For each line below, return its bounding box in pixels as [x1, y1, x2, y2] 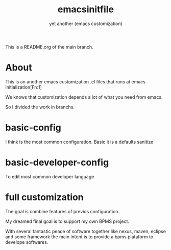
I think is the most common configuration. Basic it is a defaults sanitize [5, 139, 154, 145]
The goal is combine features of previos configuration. [5, 208, 120, 214]
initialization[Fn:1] [5, 84, 42, 90]
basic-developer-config [5, 157, 109, 168]
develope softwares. [5, 239, 48, 245]
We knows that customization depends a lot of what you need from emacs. [5, 94, 163, 100]
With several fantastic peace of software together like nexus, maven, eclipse [5, 228, 166, 234]
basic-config [5, 122, 61, 133]
